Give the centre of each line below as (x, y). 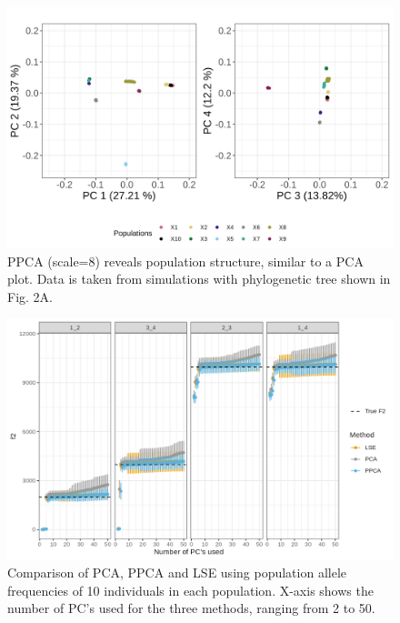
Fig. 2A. (30, 296)
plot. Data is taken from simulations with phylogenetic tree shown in (199, 279)
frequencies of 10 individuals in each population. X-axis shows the (190, 590)
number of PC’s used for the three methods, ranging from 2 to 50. (191, 608)
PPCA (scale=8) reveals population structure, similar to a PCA (185, 261)
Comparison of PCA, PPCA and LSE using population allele (177, 572)
